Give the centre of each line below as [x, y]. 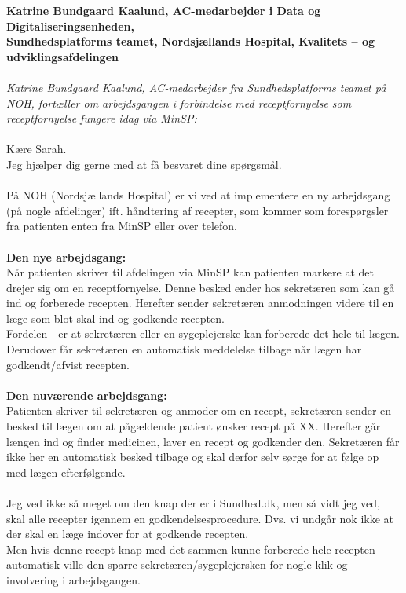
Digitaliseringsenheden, [70, 26]
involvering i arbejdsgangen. [73, 579]
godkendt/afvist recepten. [68, 364]
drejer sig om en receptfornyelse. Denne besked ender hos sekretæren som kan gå [201, 287]
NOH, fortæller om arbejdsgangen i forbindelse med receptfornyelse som [179, 102]
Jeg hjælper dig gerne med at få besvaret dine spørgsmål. [144, 164]
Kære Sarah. [37, 149]
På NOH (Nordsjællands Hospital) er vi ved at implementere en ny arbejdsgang [198, 195]
